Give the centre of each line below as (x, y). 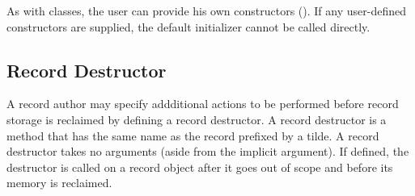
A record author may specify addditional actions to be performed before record (203, 104)
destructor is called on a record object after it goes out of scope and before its (200, 167)
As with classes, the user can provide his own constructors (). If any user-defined (206, 10)
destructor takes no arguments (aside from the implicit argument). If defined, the (208, 151)
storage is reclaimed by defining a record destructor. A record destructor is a (197, 119)
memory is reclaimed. (59, 183)
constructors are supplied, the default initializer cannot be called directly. (188, 26)
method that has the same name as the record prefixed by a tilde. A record (193, 135)
